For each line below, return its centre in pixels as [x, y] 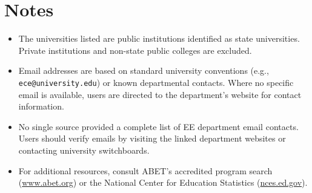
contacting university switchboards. [84, 150]
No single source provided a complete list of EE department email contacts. [158, 126]
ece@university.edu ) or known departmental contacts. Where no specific [156, 82]
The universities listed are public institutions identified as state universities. [159, 38]
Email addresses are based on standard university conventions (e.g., [144, 70]
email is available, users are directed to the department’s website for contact [160, 94]
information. [41, 106]
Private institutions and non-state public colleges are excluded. [135, 50]
